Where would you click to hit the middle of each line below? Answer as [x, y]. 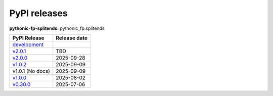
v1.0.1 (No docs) [31, 71]
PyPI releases [38, 13]
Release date [72, 38]
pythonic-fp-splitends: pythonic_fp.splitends [57, 28]
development [28, 44]
